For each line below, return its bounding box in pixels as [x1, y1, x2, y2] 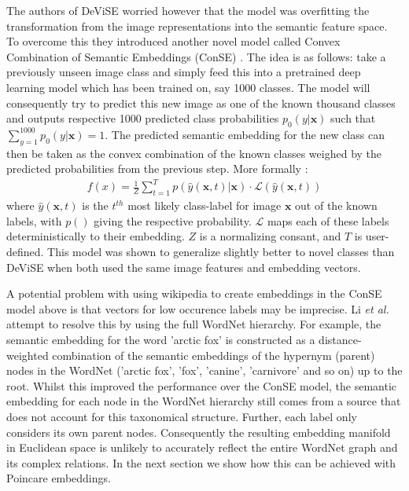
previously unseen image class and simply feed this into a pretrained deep [6, 64, 361, 80]
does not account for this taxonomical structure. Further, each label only [6, 408, 357, 424]
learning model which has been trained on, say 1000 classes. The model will [6, 79, 370, 95]
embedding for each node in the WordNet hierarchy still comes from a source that [6, 393, 401, 409]
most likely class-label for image [127, 197, 282, 214]
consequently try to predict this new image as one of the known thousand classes [6, 94, 396, 111]
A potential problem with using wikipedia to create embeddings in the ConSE [6, 285, 382, 302]
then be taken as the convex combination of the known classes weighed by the [6, 145, 382, 161]
